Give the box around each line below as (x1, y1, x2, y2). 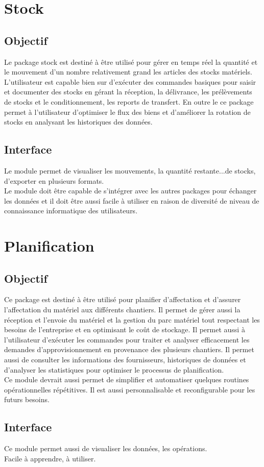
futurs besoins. (4, 394, 50, 405)
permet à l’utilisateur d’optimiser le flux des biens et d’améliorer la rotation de (4, 106, 251, 117)
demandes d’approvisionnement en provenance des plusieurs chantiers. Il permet (4, 344, 254, 355)
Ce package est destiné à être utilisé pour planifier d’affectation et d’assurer (4, 294, 241, 305)
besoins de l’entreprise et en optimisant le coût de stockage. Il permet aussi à (4, 324, 245, 335)
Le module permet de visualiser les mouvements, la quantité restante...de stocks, (4, 165, 256, 176)
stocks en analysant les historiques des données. (4, 116, 153, 127)
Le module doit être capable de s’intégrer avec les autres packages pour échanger (4, 185, 257, 196)
